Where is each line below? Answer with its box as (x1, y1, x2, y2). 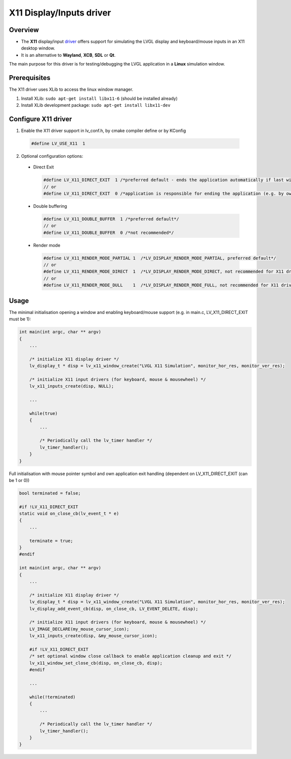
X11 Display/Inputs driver (9, 7, 111, 18)
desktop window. (21, 45, 55, 51)
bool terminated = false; (19, 490, 81, 496)
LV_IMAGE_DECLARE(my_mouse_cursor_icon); (29, 626, 129, 632)
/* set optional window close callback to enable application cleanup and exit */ (29, 653, 232, 659)
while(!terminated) (29, 694, 76, 700)
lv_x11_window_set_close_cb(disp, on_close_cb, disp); (29, 660, 162, 666)
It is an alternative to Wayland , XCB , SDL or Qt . (21, 52, 116, 58)
